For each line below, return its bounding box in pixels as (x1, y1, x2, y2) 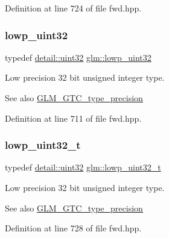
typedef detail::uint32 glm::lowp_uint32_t (5, 161, 161, 174)
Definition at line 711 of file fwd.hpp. (5, 111, 142, 124)
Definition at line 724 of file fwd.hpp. (5, 2, 142, 14)
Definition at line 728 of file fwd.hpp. (5, 222, 142, 234)
